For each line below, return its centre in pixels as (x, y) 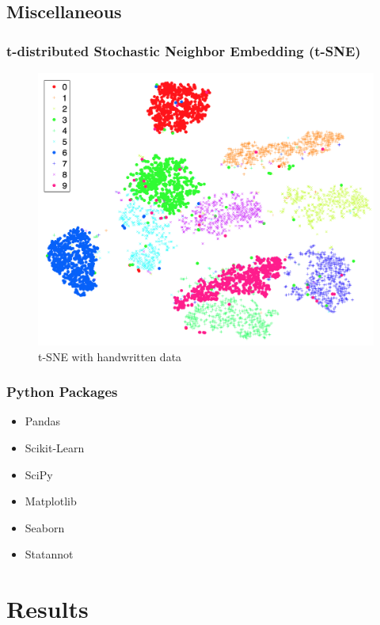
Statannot (49, 554)
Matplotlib (51, 501)
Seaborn (45, 527)
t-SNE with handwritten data (110, 356)
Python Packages (62, 392)
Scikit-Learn (55, 448)
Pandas (43, 421)
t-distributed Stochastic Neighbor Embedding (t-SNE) (184, 50)
